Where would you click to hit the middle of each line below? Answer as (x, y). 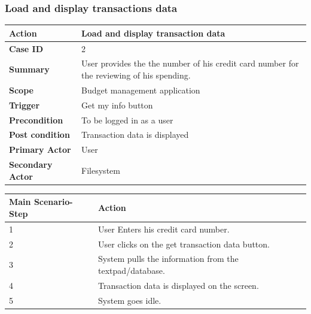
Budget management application (141, 90)
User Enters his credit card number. (164, 229)
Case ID (26, 48)
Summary (29, 69)
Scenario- (53, 202)
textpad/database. (132, 270)
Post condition (39, 135)
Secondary (31, 164)
